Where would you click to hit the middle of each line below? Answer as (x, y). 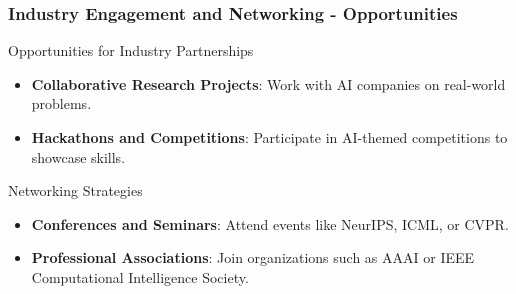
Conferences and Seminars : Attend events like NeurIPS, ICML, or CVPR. (270, 223)
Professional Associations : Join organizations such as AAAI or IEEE (253, 257)
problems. (61, 103)
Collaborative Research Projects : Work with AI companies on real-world (268, 83)
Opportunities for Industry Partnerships (131, 50)
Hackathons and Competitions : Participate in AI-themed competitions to (269, 137)
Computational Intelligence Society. (140, 276)
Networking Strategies (75, 190)
